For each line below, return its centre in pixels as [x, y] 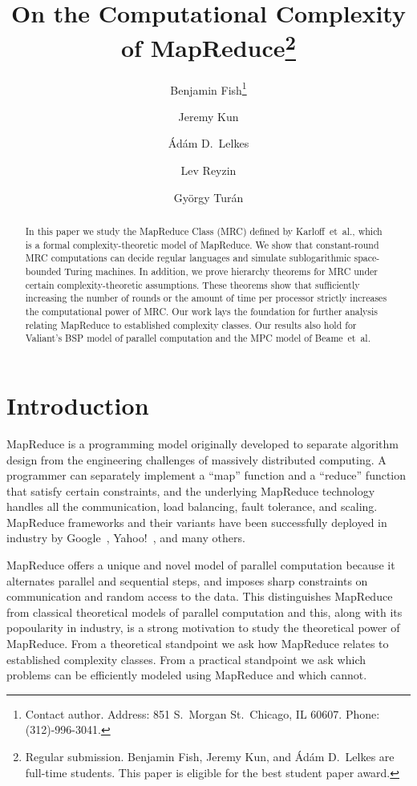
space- [367, 258]
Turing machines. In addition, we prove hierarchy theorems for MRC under [221, 271]
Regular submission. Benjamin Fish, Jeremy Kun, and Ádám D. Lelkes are [210, 756]
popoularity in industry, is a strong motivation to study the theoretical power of [203, 628]
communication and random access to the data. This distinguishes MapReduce [200, 596]
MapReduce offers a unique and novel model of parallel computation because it [201, 565]
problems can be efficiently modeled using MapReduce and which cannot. [187, 675]
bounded [43, 271]
